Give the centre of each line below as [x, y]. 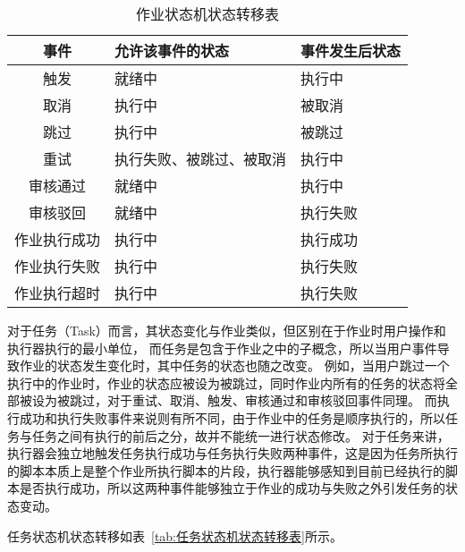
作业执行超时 [58, 293]
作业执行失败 [58, 266]
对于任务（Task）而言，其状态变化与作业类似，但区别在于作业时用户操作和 [227, 330]
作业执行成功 [58, 239]
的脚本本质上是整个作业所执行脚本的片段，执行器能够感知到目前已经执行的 [226, 470]
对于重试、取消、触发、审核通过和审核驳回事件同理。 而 [272, 400]
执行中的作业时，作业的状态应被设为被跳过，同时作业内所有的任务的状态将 [226, 382]
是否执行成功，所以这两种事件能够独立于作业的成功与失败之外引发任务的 [232, 488]
